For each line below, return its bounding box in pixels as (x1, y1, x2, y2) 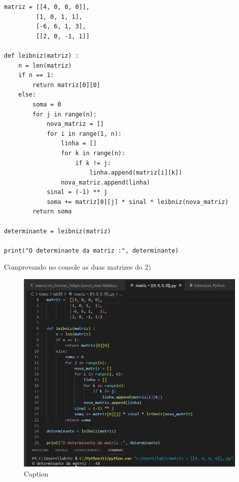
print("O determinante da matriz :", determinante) (4, 247, 179, 254)
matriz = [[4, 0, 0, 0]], (4, 3, 90, 10)
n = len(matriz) (18, 62, 72, 69)
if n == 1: (18, 72, 54, 79)
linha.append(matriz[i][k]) (89, 169, 182, 177)
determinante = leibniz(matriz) (4, 227, 111, 235)
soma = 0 (32, 100, 61, 108)
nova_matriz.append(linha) (61, 179, 150, 186)
